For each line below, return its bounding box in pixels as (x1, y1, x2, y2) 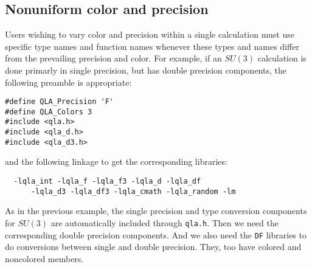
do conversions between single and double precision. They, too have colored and (5, 240, 302, 253)
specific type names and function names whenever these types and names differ (5, 40, 299, 52)
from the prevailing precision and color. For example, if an (5, 52, 222, 64)
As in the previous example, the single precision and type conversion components (5, 204, 307, 217)
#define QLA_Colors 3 (5, 107, 92, 116)
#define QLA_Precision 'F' (5, 97, 114, 106)
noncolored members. (5, 252, 84, 265)
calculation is (257, 52, 307, 64)
